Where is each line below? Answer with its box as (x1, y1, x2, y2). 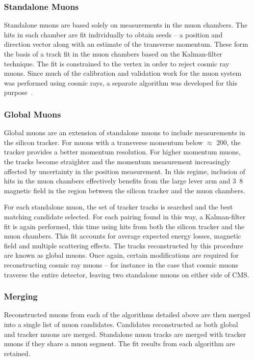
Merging (4, 290, 38, 302)
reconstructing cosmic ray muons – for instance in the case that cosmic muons (4, 259, 238, 270)
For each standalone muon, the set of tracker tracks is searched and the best (4, 202, 233, 212)
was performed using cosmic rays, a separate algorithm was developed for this (4, 77, 237, 88)
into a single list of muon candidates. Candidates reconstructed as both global (4, 319, 238, 329)
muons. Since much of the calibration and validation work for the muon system (4, 68, 242, 78)
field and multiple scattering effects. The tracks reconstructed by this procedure (4, 240, 243, 250)
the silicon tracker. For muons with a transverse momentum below (4, 137, 203, 147)
